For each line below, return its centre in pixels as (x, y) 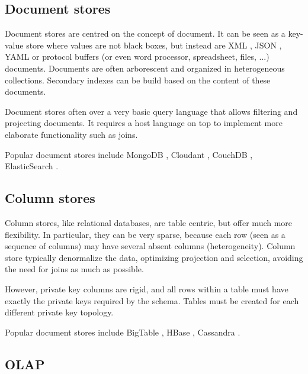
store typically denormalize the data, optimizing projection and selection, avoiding (154, 257)
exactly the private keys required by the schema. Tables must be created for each (152, 300)
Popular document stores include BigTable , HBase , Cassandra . (123, 332)
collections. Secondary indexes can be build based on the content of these (138, 80)
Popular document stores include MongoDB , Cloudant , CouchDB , (129, 154)
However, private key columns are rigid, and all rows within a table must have (147, 288)
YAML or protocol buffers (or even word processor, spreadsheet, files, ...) (137, 57)
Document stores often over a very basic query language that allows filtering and (151, 111)
